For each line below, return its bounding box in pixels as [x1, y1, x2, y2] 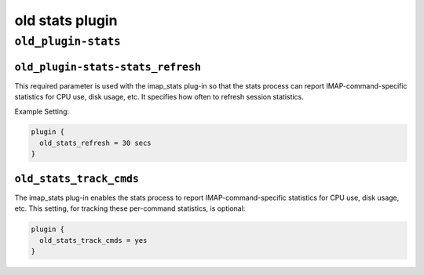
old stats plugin [14, 12, 118, 29]
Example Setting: [14, 107, 70, 116]
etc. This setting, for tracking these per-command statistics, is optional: [14, 204, 246, 213]
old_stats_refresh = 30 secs [39, 138, 152, 147]
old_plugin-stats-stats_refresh [14, 60, 202, 74]
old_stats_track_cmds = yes [39, 236, 148, 244]
